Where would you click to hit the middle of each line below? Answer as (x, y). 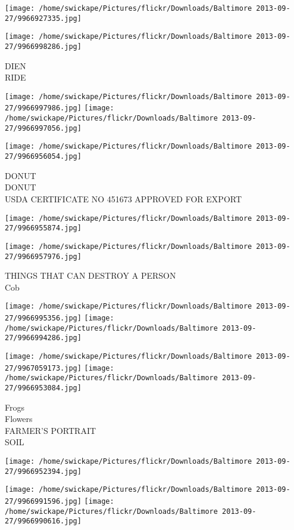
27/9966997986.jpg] (43, 108)
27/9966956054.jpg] (43, 157)
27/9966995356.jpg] (43, 318)
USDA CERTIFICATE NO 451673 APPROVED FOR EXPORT (123, 198)
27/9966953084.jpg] (43, 388)
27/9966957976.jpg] (43, 256)
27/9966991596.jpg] (43, 501)
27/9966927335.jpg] (43, 18)
